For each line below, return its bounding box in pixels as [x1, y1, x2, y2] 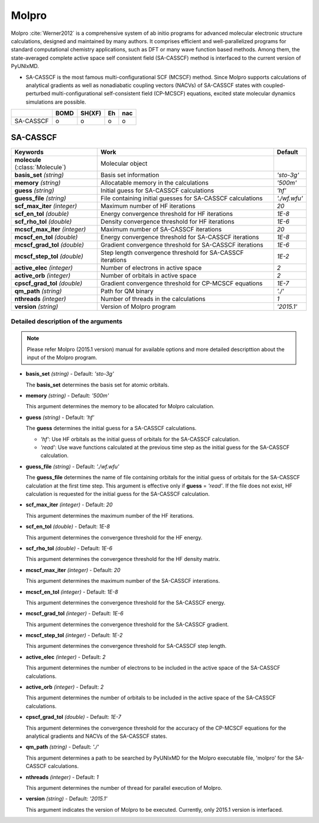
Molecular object [100, 159, 148, 167]
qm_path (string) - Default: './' [25, 743, 99, 751]
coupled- [263, 82, 286, 89]
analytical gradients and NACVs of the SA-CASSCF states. [25, 732, 168, 740]
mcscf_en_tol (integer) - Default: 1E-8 [25, 588, 118, 595]
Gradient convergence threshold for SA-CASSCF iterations [100, 240, 263, 248]
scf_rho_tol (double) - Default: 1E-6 [25, 544, 113, 551]
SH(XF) [80, 109, 102, 118]
